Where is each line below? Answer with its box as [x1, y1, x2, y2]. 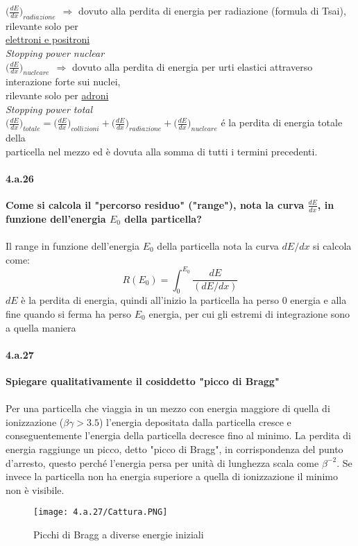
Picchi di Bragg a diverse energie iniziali [33, 527, 204, 542]
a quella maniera [6, 320, 76, 334]
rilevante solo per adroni [6, 87, 109, 102]
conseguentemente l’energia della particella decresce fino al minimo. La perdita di [6, 428, 351, 443]
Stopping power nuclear [6, 45, 105, 60]
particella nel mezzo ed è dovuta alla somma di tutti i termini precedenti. [6, 144, 318, 158]
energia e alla [290, 293, 347, 307]
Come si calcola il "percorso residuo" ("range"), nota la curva [6, 197, 305, 212]
